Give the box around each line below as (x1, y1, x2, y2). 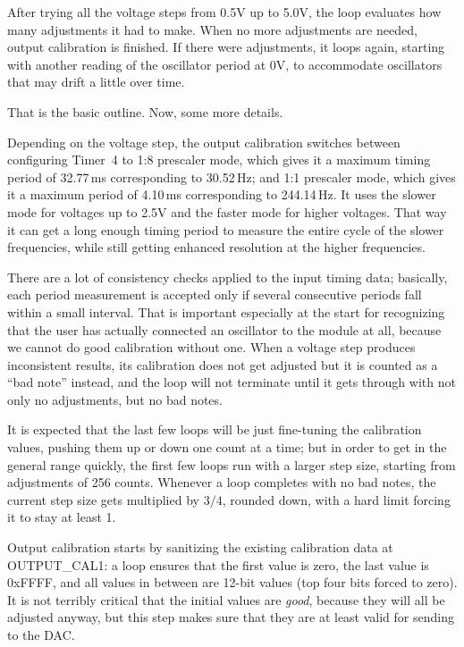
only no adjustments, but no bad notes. (7, 390, 223, 408)
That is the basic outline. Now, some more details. (7, 102, 283, 121)
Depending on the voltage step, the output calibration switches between (7, 132, 401, 151)
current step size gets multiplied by (7, 490, 199, 508)
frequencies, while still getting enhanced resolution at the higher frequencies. (7, 238, 426, 256)
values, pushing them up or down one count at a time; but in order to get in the (7, 438, 447, 457)
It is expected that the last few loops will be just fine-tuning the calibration (7, 420, 422, 439)
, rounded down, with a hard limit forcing (222, 490, 451, 508)
